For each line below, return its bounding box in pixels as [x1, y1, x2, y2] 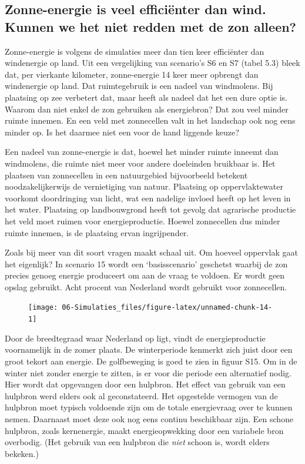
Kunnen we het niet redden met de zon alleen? [5, 17, 297, 35]
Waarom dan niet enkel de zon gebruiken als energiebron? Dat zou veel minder [5, 102, 289, 115]
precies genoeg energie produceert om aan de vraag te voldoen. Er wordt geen [5, 269, 285, 281]
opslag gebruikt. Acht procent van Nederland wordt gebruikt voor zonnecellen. [5, 280, 287, 293]
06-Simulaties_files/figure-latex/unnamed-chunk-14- [62, 303, 273, 312]
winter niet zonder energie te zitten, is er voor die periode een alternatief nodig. [5, 366, 292, 379]
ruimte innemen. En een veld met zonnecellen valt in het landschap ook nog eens [5, 114, 296, 127]
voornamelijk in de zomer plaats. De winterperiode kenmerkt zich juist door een [5, 343, 293, 356]
